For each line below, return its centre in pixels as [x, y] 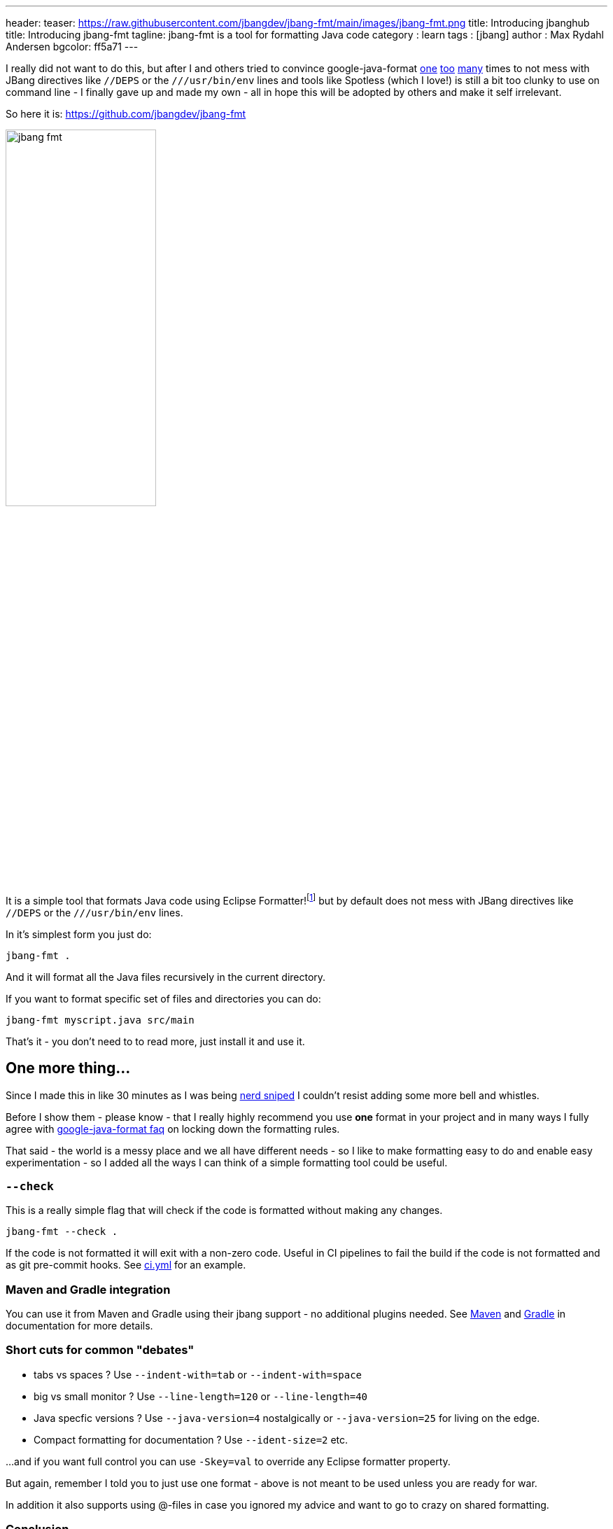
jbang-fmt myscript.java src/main [100, 1020]
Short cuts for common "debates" [100, 1350]
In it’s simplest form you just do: [79, 934]
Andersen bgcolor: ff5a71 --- [72, 47]
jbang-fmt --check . [62, 1232]
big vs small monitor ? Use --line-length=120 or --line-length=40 [200, 1396]
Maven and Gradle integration [88, 1289]
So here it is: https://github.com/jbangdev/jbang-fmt [126, 114]
